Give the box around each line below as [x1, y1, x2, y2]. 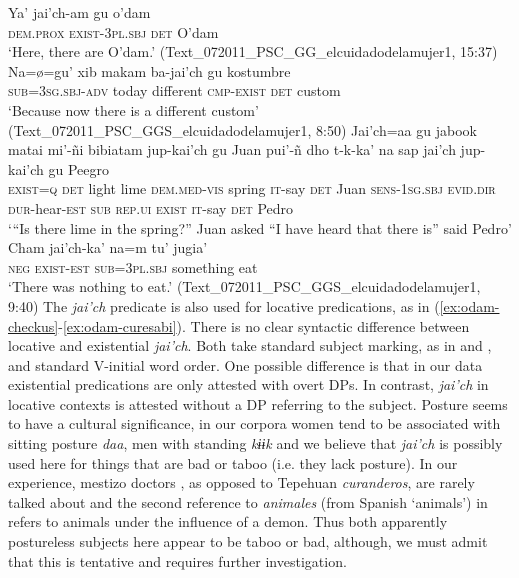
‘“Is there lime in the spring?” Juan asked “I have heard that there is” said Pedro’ [8, 217, 512, 238]
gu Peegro [48, 158, 109, 179]
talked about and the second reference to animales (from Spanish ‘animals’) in [8, 491, 488, 512]
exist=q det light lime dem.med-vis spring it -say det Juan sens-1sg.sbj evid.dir [8, 178, 496, 199]
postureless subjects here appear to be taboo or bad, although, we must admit [8, 531, 488, 552]
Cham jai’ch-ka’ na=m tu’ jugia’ [8, 237, 208, 258]
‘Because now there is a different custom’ [8, 99, 259, 120]
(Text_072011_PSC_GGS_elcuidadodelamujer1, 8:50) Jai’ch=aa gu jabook [8, 119, 477, 140]
